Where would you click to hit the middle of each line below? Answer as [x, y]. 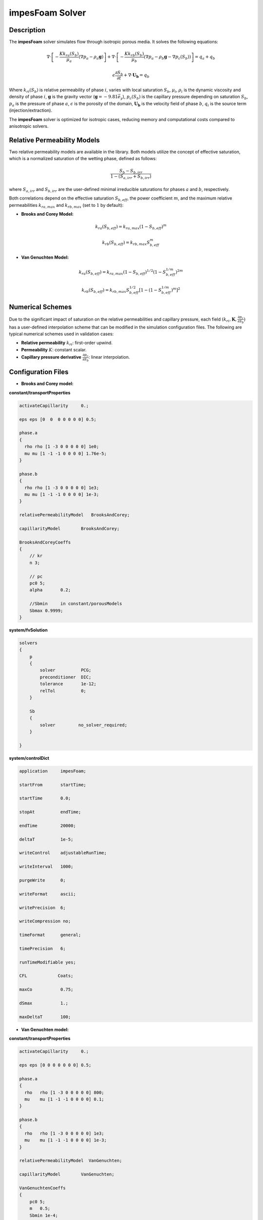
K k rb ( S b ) [134, 55]
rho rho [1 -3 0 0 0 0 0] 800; [64, 1092]
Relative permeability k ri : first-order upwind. [67, 343]
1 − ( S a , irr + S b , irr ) [131, 177]
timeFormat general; [50, 935]
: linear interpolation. [109, 357]
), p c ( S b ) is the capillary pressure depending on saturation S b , [185, 97]
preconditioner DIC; [66, 677]
